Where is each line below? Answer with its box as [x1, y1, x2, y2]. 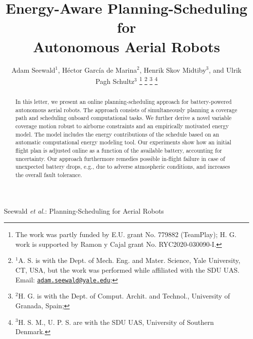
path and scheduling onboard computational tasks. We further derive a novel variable [15, 114, 232, 122]
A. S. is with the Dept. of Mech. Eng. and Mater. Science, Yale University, [18, 255, 240, 265]
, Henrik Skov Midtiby [139, 64, 206, 75]
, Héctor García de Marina [58, 64, 137, 75]
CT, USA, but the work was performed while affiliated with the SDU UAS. [15, 265, 240, 275]
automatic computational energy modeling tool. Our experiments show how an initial [15, 138, 232, 146]
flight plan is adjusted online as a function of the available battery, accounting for [15, 146, 222, 155]
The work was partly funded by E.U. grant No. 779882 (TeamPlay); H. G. [15, 229, 236, 239]
